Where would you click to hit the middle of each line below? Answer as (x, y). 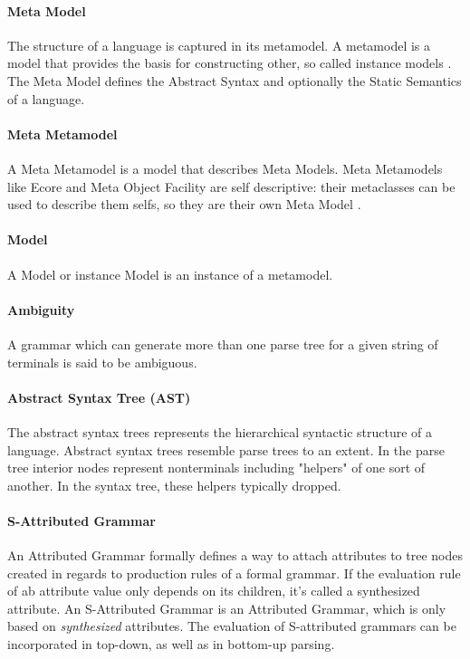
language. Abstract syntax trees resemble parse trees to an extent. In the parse (226, 449)
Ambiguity (41, 309)
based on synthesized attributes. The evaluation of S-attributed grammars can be (232, 626)
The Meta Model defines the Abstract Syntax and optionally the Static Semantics (235, 80)
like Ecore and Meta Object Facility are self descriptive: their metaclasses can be (231, 186)
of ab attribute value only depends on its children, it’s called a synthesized (214, 591)
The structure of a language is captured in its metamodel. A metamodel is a (219, 45)
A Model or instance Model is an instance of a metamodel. (170, 274)
